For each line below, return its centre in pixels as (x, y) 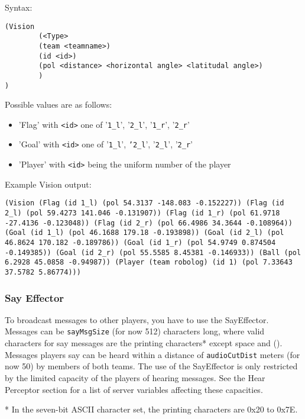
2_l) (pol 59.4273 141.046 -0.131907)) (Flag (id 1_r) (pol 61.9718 (142, 213)
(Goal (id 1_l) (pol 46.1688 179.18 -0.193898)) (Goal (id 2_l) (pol (145, 233)
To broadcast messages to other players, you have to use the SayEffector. (137, 319)
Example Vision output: (48, 184)
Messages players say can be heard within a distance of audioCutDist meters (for (152, 354)
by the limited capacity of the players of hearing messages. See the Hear (135, 377)
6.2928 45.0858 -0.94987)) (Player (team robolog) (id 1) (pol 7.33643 (149, 262)
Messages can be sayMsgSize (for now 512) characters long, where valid (135, 331)
